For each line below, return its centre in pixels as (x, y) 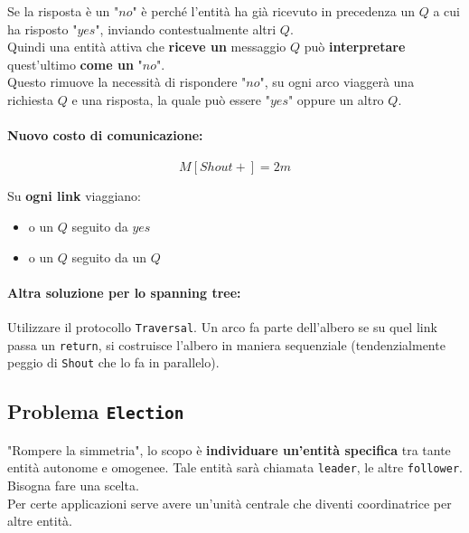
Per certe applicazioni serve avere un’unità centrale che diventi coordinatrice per (230, 503)
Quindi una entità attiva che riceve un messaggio (147, 47)
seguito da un (109, 257)
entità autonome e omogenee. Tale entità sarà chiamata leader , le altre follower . (235, 467)
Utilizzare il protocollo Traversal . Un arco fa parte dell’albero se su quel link (222, 326)
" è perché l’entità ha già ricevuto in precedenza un (274, 11)
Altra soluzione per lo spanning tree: (124, 292)
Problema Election (96, 411)
